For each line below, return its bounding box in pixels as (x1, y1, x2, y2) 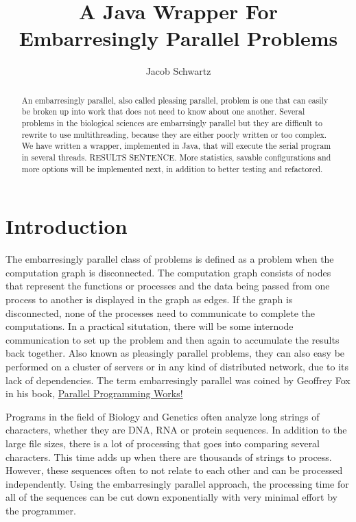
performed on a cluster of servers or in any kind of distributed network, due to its (5, 359, 349, 373)
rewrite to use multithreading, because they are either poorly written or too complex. (21, 128, 327, 140)
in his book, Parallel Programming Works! (5, 386, 183, 401)
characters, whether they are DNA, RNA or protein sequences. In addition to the (5, 423, 347, 437)
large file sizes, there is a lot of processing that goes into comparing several (5, 436, 320, 450)
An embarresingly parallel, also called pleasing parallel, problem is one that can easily (21, 94, 329, 106)
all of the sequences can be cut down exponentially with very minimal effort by (5, 490, 337, 504)
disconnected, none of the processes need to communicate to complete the (5, 305, 315, 320)
